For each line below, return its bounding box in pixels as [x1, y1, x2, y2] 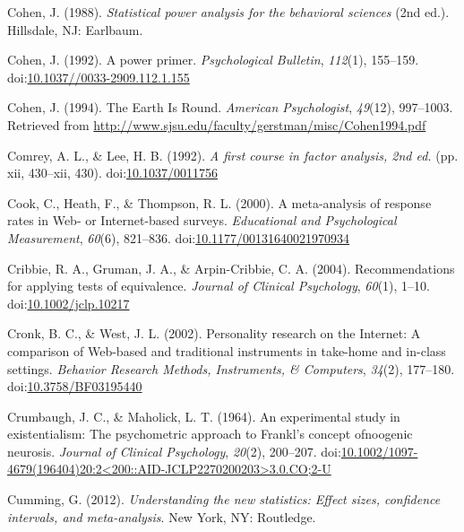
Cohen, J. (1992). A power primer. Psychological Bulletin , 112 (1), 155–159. [7, 50, 419, 69]
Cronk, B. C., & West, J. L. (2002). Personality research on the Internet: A [7, 324, 421, 343]
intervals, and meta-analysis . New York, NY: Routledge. [7, 507, 316, 526]
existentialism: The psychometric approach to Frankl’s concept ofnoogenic [7, 424, 413, 443]
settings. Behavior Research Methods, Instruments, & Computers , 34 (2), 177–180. [7, 359, 455, 378]
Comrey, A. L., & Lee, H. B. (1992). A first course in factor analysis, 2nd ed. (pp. [7, 145, 459, 164]
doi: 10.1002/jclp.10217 [7, 293, 130, 312]
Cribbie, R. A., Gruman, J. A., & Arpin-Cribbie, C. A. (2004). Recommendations [7, 258, 455, 277]
